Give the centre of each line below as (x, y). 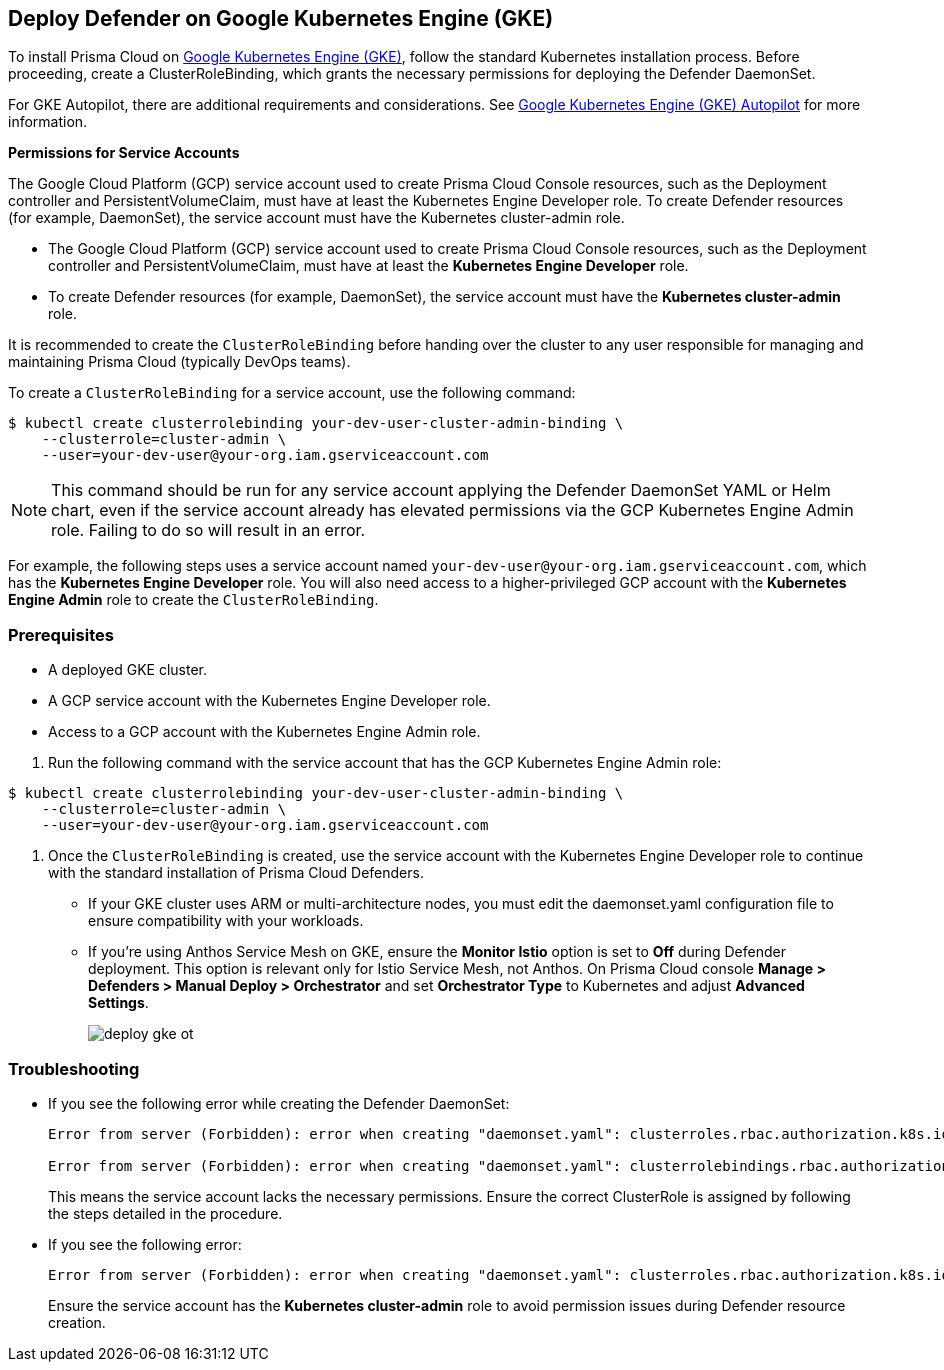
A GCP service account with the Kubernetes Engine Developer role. (269, 701)
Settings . (118, 1003)
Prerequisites (61, 634)
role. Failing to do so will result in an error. (208, 530)
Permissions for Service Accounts (124, 153)
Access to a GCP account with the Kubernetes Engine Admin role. (264, 732)
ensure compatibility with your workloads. (226, 921)
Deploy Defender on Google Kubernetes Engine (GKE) (281, 18)
